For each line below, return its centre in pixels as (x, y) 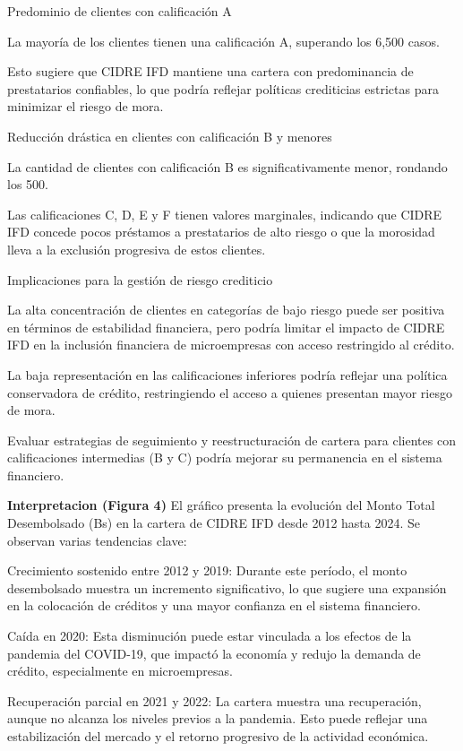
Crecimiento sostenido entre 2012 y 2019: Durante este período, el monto (207, 570)
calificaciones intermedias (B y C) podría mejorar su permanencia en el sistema (225, 458)
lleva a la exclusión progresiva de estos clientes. (137, 249)
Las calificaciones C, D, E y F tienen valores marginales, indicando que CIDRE (225, 214)
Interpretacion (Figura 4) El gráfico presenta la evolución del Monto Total (221, 505)
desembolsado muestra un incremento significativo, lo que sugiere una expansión (227, 587)
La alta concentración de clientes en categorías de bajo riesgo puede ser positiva (226, 310)
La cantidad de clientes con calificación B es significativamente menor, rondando (227, 166)
